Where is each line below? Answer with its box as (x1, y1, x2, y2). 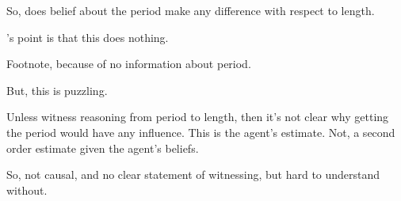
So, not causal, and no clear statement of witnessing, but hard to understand (6, 166, 380, 183)
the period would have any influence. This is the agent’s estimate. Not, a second (6, 123, 395, 140)
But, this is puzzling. (6, 82, 108, 98)
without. (6, 181, 48, 198)
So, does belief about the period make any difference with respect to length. (6, 2, 375, 18)
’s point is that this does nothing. (6, 28, 169, 45)
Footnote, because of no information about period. (6, 55, 251, 72)
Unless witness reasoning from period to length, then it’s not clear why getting (6, 108, 389, 125)
